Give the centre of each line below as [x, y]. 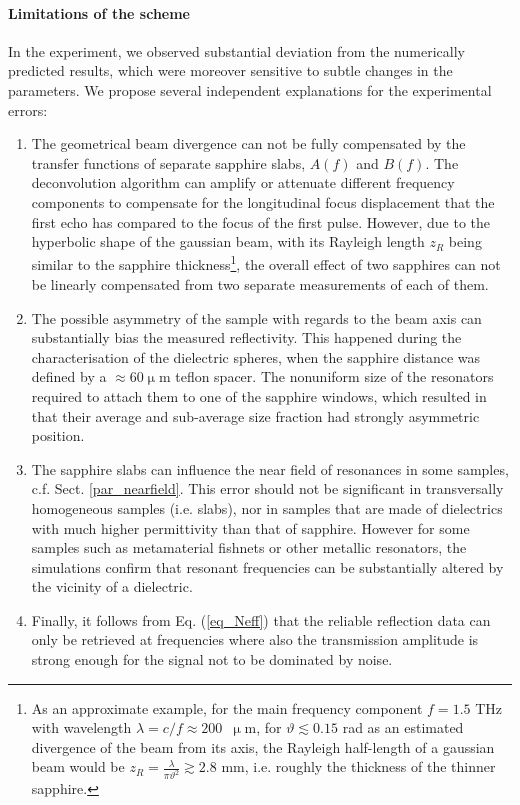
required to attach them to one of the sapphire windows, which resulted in [259, 395]
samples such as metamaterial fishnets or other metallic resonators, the [249, 547]
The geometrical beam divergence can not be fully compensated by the [248, 143]
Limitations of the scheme [99, 12]
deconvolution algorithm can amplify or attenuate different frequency [243, 182]
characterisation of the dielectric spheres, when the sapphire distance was [256, 356]
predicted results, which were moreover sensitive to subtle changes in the [230, 70]
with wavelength [81, 727]
